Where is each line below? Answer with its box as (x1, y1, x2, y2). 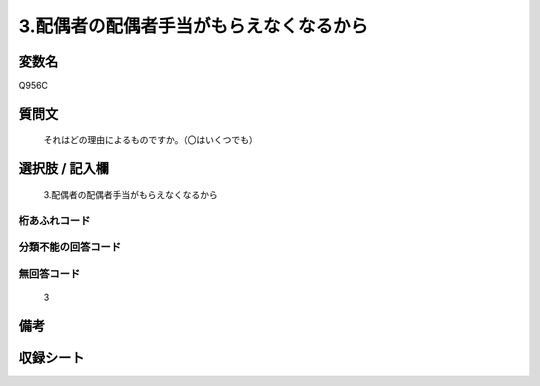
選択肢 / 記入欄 (18, 160, 110, 177)
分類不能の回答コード (18, 240, 122, 254)
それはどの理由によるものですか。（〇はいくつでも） (43, 134, 259, 146)
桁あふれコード (18, 213, 91, 227)
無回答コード (18, 266, 81, 280)
